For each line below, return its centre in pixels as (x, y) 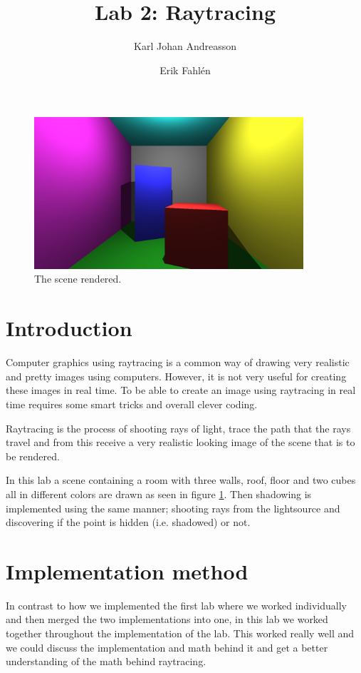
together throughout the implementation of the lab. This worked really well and (180, 633)
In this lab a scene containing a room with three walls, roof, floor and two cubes (181, 480)
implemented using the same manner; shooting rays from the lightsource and (173, 508)
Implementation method (127, 571)
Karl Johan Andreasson (185, 46)
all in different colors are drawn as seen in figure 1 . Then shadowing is (159, 494)
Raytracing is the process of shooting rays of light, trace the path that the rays (178, 428)
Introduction (69, 328)
